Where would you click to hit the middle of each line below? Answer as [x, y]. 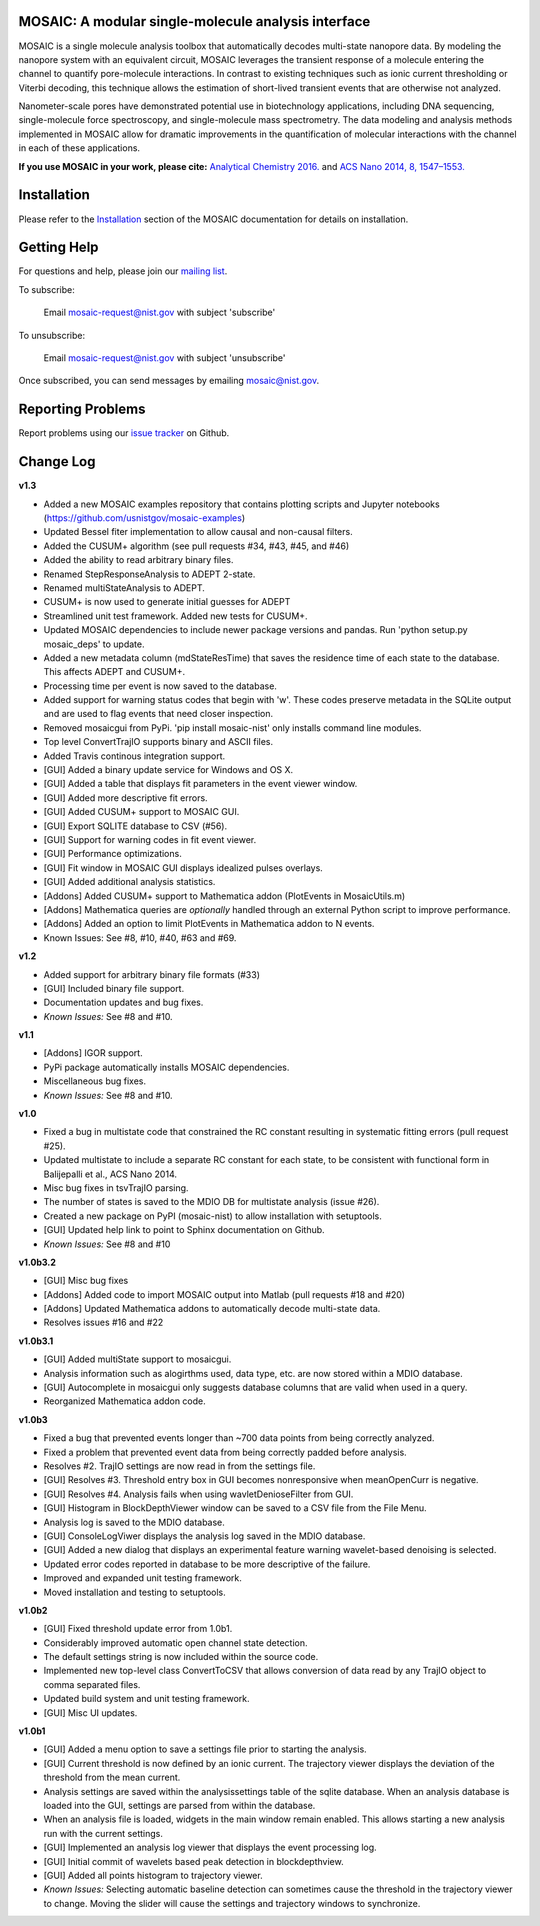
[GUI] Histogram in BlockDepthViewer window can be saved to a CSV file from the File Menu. [235, 1508]
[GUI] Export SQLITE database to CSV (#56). [135, 826]
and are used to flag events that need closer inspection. [158, 714]
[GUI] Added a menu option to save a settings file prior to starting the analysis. [205, 1749]
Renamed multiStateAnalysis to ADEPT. [124, 587]
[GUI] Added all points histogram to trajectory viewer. [153, 1875]
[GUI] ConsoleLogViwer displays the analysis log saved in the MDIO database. [204, 1536]
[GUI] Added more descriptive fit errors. [126, 797]
